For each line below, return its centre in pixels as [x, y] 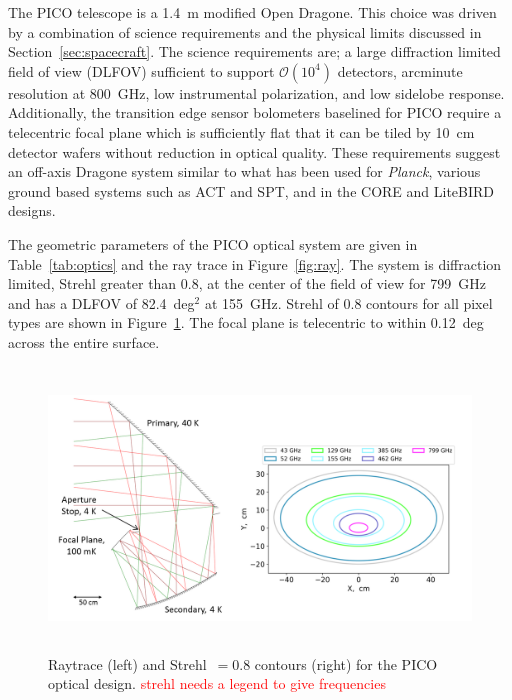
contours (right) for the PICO [346, 663]
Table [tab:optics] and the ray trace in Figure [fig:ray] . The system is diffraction [255, 263]
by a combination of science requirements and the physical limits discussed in [245, 31]
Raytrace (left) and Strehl [127, 663]
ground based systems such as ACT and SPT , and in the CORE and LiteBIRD [251, 190]
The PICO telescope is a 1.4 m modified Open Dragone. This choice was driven [252, 12]
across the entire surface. [84, 341]
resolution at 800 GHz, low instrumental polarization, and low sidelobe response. [256, 92]
